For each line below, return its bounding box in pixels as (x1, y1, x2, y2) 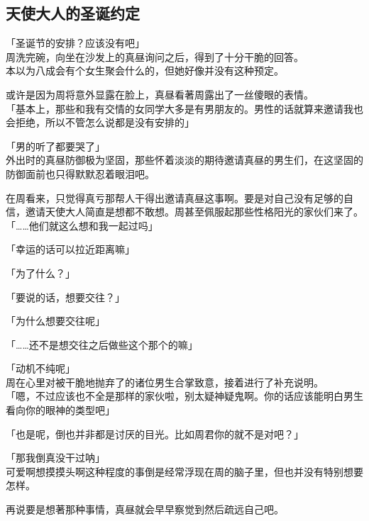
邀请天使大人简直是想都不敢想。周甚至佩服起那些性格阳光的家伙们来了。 (25, 204, 363, 219)
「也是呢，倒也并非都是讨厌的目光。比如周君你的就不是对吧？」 (6, 426, 304, 441)
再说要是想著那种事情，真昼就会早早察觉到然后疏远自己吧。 (6, 502, 284, 517)
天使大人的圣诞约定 (6, 2, 140, 24)
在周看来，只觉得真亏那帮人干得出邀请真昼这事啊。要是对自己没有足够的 (6, 190, 343, 205)
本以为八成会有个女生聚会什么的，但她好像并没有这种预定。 (6, 63, 284, 78)
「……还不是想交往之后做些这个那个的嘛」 (6, 337, 198, 352)
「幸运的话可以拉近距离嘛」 (6, 242, 135, 257)
